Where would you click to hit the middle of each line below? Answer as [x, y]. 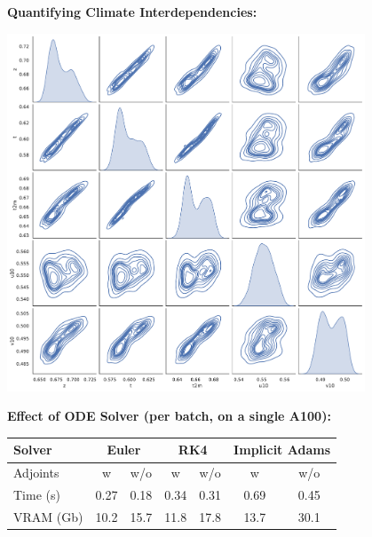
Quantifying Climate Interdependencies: [132, 12]
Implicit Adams [282, 450]
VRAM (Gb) [48, 517]
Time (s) [37, 495]
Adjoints [36, 473]
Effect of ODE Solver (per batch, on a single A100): [169, 416]
